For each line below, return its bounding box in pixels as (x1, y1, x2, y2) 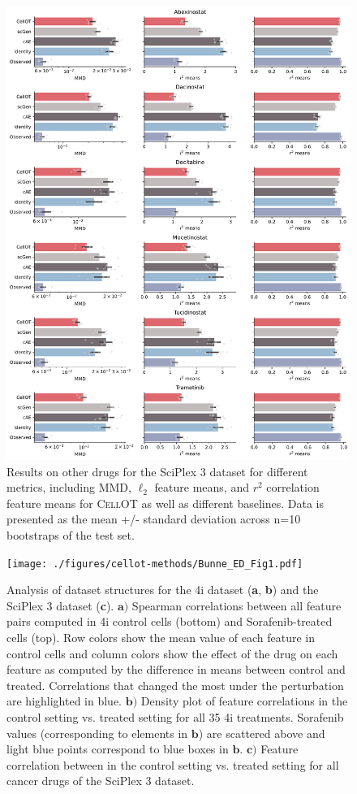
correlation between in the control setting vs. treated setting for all (6, 756, 339, 773)
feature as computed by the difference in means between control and (6, 661, 346, 678)
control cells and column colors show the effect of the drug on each (6, 644, 338, 662)
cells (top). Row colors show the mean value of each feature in (6, 629, 316, 646)
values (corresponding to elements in (6, 724, 188, 741)
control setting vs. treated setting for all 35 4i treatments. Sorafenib (6, 709, 344, 726)
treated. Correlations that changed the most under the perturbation (6, 676, 344, 693)
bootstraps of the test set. (6, 527, 135, 544)
